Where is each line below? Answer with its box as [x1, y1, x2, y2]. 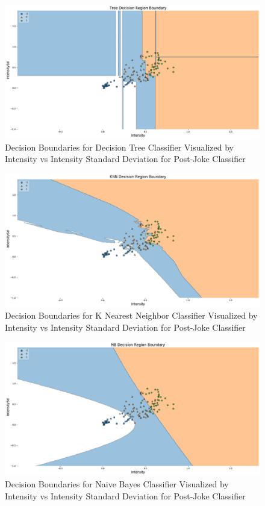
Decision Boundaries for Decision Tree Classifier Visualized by [5, 140, 234, 153]
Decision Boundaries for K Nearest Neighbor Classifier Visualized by [5, 309, 258, 322]
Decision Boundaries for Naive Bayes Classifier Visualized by [5, 477, 229, 490]
